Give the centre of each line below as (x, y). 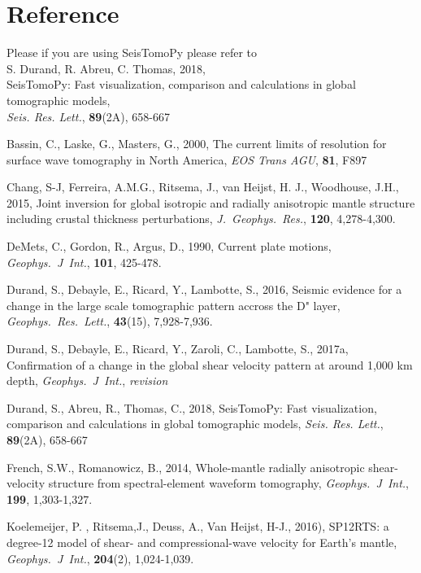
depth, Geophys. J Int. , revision (87, 381)
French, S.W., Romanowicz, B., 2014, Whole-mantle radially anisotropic (186, 467)
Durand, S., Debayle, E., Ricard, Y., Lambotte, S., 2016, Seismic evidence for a (204, 289)
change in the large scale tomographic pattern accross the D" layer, (174, 305)
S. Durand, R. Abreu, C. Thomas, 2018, (106, 68)
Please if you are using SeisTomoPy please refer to (132, 52)
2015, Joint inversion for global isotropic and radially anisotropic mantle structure (211, 202)
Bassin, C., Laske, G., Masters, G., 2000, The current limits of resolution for (197, 144)
